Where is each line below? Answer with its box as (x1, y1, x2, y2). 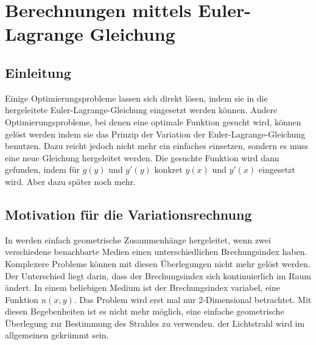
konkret (154, 163, 183, 176)
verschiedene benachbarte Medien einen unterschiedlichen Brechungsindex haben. (5, 245, 307, 258)
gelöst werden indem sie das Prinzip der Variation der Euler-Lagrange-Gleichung (5, 127, 306, 140)
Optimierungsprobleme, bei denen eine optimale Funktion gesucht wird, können (5, 115, 301, 128)
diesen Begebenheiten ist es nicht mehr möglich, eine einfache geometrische (5, 305, 284, 318)
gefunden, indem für (5, 163, 80, 176)
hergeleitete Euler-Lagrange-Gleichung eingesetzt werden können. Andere (5, 103, 278, 116)
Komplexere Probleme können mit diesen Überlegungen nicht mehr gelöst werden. (5, 257, 311, 270)
